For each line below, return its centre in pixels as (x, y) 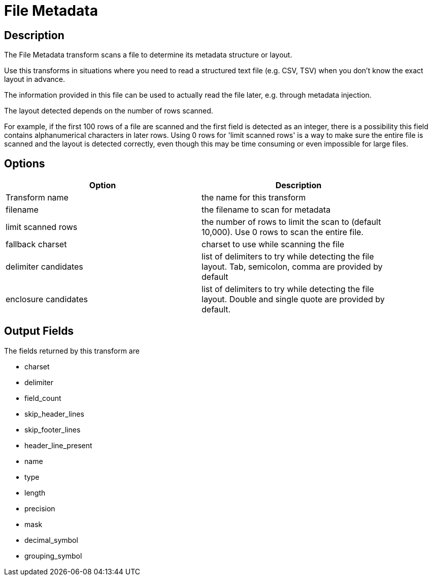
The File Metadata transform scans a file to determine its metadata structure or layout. (148, 55)
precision (40, 508)
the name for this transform (254, 198)
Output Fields (39, 331)
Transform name (37, 198)
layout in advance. (35, 79)
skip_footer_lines (53, 429)
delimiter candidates (44, 267)
